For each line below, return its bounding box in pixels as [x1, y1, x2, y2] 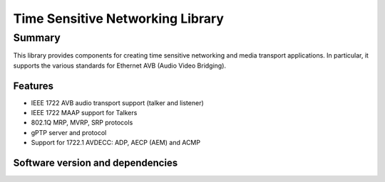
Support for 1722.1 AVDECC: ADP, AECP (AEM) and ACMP [31, 139, 201, 147]
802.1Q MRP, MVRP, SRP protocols [31, 118, 133, 127]
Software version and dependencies [13, 157, 178, 169]
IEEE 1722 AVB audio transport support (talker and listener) [31, 98, 205, 107]
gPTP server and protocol [31, 128, 107, 136]
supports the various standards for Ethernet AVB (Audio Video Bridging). [13, 61, 227, 70]
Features [13, 80, 53, 92]
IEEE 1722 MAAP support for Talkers [31, 109, 138, 117]
